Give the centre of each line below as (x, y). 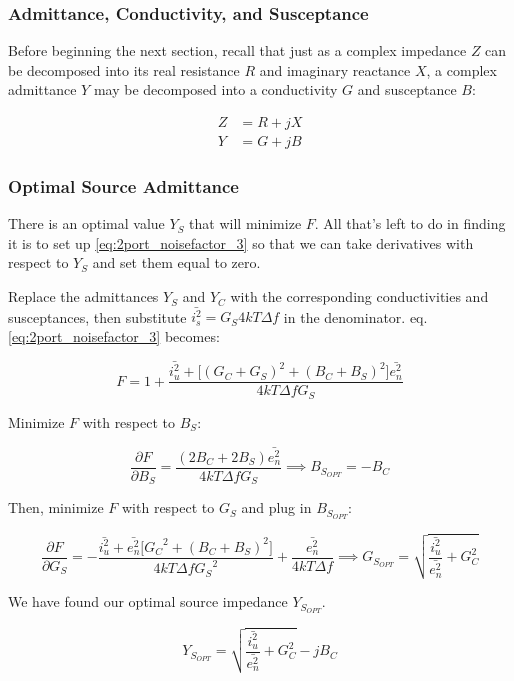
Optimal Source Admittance (123, 185)
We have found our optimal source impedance (148, 601)
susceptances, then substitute (97, 316)
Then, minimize (56, 507)
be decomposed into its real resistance (124, 69)
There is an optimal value (86, 223)
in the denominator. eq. (355, 316)
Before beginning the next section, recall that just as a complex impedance (237, 50)
